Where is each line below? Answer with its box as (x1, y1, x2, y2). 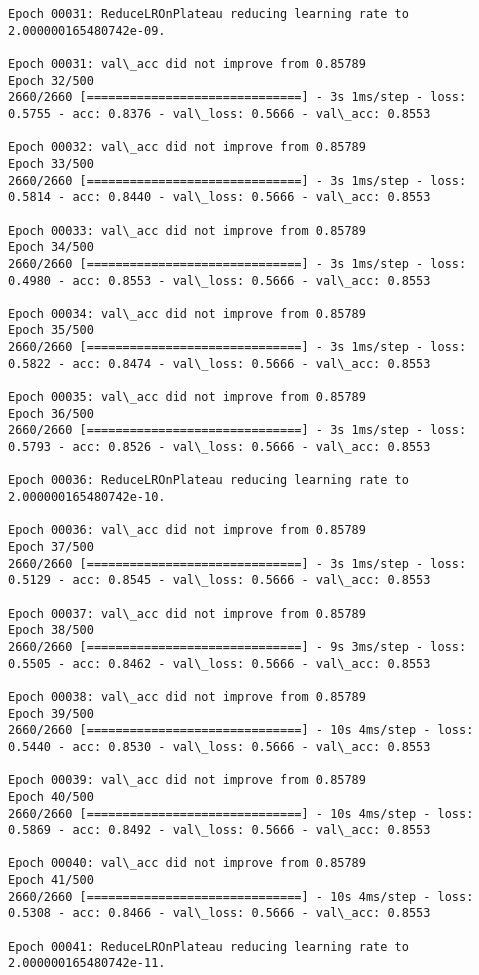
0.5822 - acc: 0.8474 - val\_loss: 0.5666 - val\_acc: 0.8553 (8, 356, 431, 371)
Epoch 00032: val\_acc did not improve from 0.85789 (8, 140, 366, 155)
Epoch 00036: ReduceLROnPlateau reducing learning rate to (8, 473, 409, 488)
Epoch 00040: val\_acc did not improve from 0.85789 (8, 856, 366, 871)
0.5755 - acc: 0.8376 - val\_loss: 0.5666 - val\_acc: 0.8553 (8, 106, 431, 121)
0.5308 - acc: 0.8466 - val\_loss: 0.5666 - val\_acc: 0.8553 (8, 906, 431, 921)
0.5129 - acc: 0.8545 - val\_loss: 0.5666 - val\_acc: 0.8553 (8, 573, 431, 588)
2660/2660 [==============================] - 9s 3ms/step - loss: (8, 639, 467, 654)
